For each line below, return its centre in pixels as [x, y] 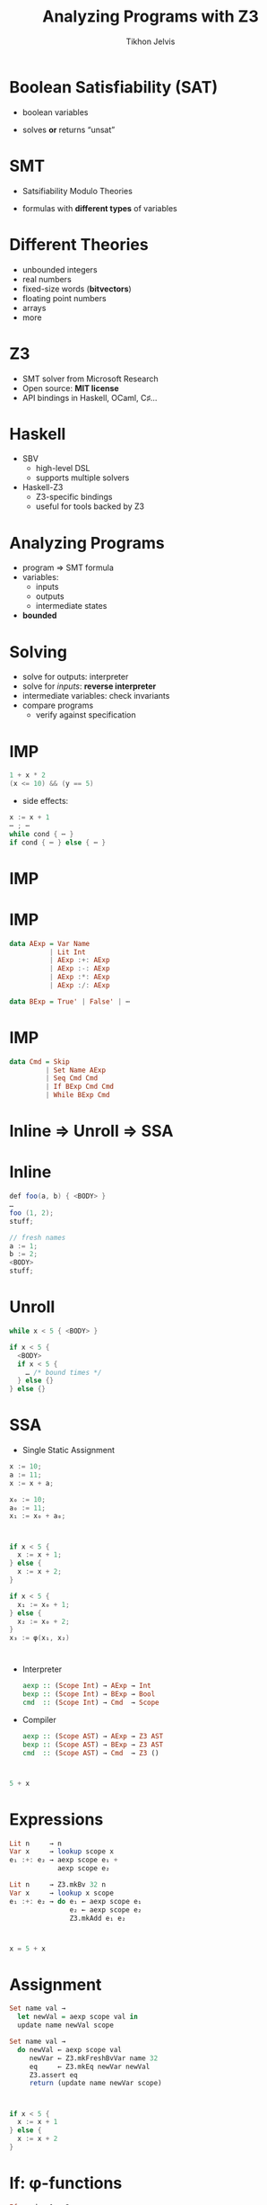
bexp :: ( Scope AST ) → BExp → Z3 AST [93, 1745]
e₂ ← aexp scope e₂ [106, 1910]
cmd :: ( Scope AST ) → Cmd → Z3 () [90, 1753]
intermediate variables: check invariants [96, 696]
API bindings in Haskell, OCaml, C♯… [90, 397]
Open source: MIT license [70, 388]
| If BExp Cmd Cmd [80, 1087]
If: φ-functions [66, 2183]
